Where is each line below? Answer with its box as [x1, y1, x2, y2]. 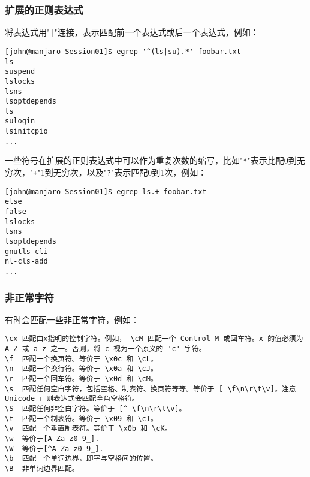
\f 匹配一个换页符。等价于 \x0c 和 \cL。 [5, 354, 158, 363]
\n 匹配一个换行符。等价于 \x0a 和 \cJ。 [5, 364, 158, 373]
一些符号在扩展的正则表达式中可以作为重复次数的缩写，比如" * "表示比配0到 [5, 154, 297, 167]
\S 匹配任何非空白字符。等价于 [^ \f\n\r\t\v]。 [5, 404, 186, 413]
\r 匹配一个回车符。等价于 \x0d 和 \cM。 [5, 375, 158, 384]
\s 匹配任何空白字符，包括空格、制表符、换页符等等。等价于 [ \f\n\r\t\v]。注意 [5, 384, 296, 393]
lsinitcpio [5, 127, 48, 136]
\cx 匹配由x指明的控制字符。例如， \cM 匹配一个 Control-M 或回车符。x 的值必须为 [5, 334, 303, 343]
